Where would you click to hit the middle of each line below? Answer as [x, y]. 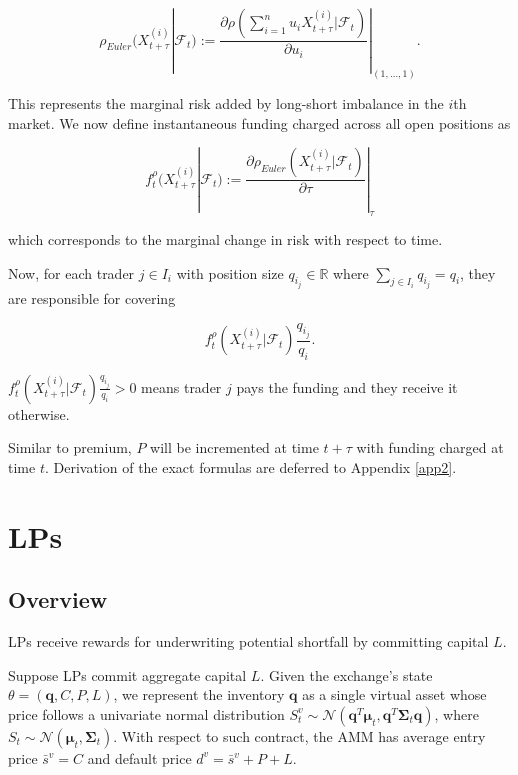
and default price [139, 757]
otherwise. [39, 413]
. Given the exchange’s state [346, 674]
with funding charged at [430, 447]
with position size [230, 272]
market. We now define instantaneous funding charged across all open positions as [259, 122]
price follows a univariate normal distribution [146, 713]
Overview [58, 599]
